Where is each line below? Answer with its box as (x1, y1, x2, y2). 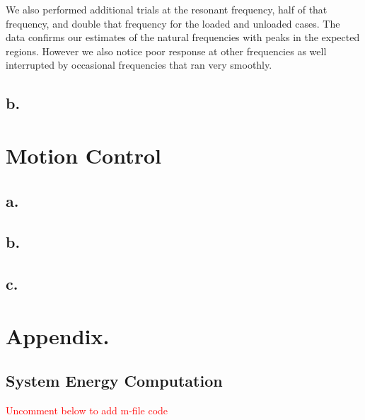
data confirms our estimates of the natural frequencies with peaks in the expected (6, 30, 360, 45)
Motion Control (6, 140, 162, 169)
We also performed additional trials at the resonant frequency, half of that (6, 2, 328, 16)
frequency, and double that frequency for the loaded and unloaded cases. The (6, 16, 340, 30)
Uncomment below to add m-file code (6, 403, 168, 418)
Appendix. (6, 321, 110, 350)
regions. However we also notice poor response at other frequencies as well (6, 43, 327, 58)
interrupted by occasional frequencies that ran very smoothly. (6, 57, 272, 72)
